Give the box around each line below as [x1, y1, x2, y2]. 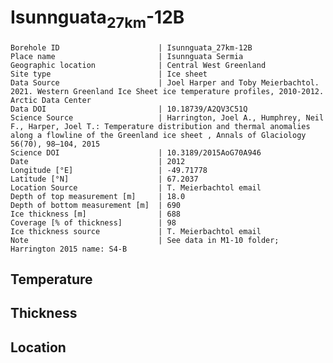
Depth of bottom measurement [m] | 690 [10, 200, 182, 210]
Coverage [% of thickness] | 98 [10, 217, 177, 228]
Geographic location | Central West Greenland [10, 60, 267, 70]
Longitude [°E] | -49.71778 [10, 165, 208, 175]
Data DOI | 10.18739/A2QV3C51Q [10, 104, 248, 114]
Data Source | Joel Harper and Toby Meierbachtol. [10, 77, 320, 88]
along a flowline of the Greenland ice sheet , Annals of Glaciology [10, 130, 307, 140]
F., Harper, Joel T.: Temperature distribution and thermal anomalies [10, 121, 311, 131]
